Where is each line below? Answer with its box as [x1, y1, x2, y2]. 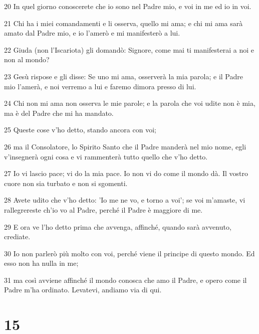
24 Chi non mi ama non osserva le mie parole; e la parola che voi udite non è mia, [4, 98, 255, 108]
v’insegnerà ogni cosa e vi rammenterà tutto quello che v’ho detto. [4, 151, 208, 161]
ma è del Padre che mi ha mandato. [4, 107, 114, 118]
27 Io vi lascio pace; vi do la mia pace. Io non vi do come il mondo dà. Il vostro [4, 168, 248, 179]
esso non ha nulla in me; [4, 258, 79, 268]
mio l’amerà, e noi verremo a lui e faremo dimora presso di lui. [4, 81, 196, 91]
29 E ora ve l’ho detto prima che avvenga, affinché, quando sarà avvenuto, [4, 221, 231, 232]
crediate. [4, 231, 31, 242]
